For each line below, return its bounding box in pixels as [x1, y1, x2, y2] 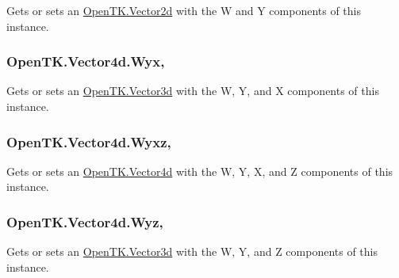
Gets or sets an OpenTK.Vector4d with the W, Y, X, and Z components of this [6, 162, 393, 179]
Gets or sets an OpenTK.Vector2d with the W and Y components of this [6, 2, 362, 18]
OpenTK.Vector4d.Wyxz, [6, 131, 171, 151]
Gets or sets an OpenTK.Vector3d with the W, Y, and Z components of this [6, 243, 378, 260]
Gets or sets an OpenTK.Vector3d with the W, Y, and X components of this [6, 82, 379, 99]
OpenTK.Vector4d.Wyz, [6, 211, 163, 231]
